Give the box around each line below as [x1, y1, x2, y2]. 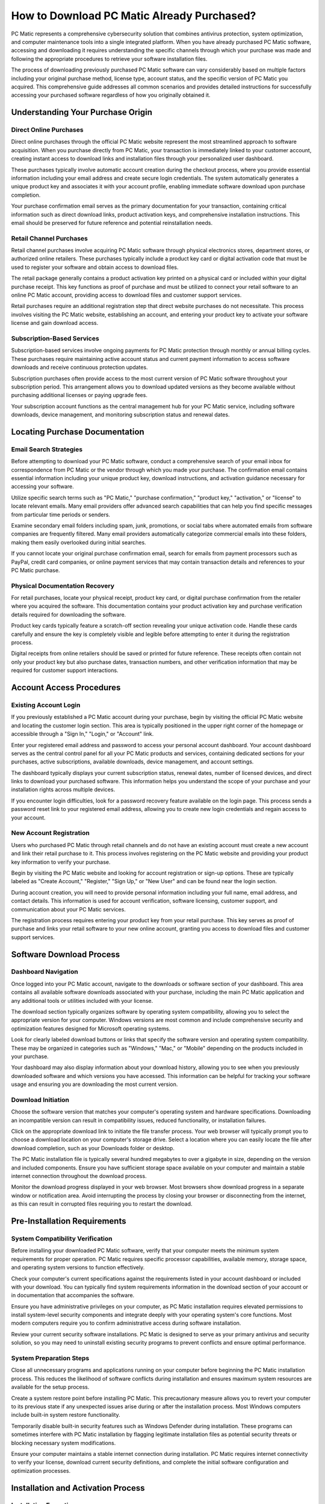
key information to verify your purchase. [11, 858, 111, 866]
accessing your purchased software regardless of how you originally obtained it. [11, 91, 211, 99]
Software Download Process [11, 949, 120, 960]
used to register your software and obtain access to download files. [11, 264, 179, 271]
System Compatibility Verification [11, 1234, 113, 1242]
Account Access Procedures [11, 683, 121, 693]
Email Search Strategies [11, 445, 83, 454]
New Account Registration [11, 829, 90, 837]
